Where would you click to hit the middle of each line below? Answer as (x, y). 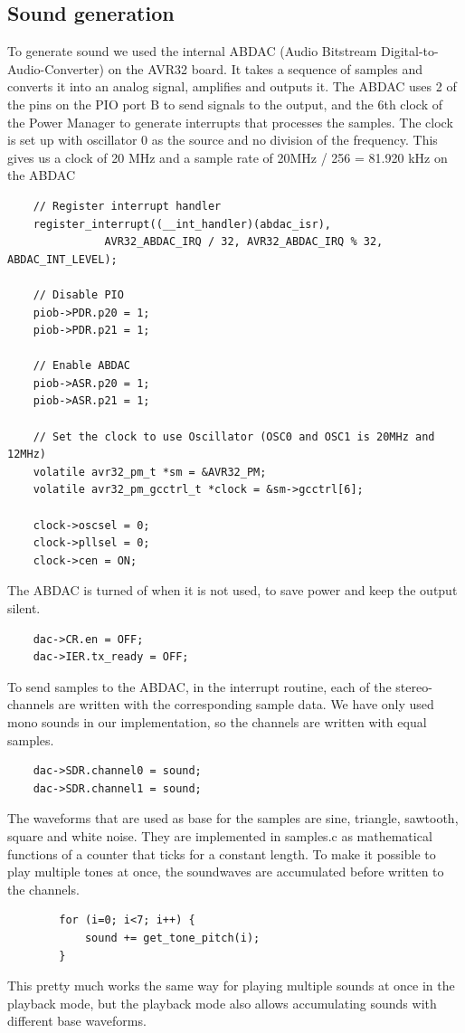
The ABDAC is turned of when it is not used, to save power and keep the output (232, 590)
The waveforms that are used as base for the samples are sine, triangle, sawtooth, (233, 818)
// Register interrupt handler (127, 206)
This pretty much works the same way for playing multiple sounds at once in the (231, 986)
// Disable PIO (78, 294)
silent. (24, 608)
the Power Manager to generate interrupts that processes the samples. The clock (230, 122)
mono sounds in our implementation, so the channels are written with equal (217, 721)
